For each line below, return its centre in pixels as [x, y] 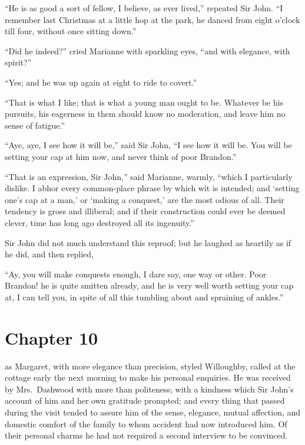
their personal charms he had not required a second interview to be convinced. [146, 435]
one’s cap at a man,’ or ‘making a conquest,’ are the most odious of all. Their [145, 199]
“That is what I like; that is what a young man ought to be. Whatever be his [144, 102]
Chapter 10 [52, 337]
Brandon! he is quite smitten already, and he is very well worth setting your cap [149, 285]
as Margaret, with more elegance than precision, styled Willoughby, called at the [150, 366]
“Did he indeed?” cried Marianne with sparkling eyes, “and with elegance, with [147, 50]
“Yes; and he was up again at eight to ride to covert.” [101, 82]
